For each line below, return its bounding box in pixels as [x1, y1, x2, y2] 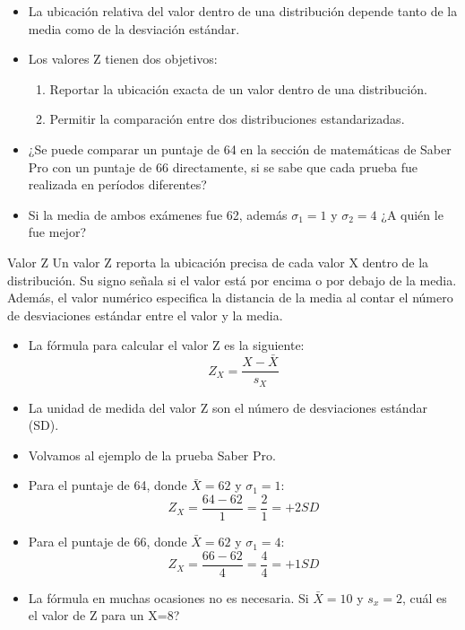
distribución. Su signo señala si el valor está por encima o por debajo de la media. [7, 270, 457, 289]
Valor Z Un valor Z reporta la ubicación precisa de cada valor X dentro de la [7, 252, 429, 271]
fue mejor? [28, 223, 87, 241]
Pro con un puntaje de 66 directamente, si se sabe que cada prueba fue [28, 157, 418, 176]
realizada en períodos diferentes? [28, 175, 207, 194]
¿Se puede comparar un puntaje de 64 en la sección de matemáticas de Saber [28, 139, 452, 158]
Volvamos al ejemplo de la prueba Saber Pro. [28, 445, 276, 464]
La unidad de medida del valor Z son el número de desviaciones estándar [28, 398, 427, 416]
